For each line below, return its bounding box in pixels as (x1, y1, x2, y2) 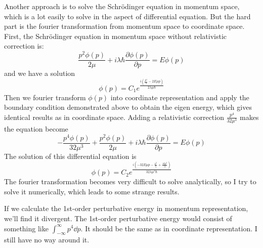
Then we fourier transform (4, 92, 86, 102)
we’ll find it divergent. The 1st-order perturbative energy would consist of (4, 213, 232, 223)
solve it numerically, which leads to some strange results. (4, 186, 180, 196)
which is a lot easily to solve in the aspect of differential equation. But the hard (4, 11, 251, 21)
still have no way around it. (4, 234, 90, 245)
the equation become (4, 123, 68, 134)
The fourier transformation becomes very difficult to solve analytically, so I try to (4, 176, 256, 187)
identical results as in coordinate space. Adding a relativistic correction (4, 111, 224, 122)
